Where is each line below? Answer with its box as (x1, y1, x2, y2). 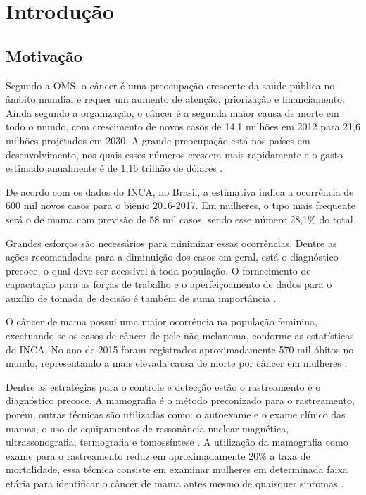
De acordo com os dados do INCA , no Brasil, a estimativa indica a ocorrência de (6, 184, 354, 199)
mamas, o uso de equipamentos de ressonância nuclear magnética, (6, 420, 289, 435)
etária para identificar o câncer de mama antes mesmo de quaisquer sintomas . (6, 476, 344, 491)
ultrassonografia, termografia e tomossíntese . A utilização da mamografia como (6, 434, 348, 449)
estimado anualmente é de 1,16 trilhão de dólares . (6, 161, 223, 175)
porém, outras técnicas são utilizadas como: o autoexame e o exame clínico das (6, 407, 346, 422)
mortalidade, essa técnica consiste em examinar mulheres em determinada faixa (6, 462, 348, 477)
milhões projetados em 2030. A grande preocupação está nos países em (6, 132, 310, 147)
